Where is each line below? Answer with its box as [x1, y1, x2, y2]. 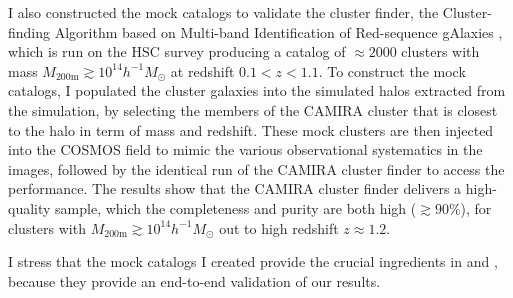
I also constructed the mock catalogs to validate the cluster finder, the [8, 2, 439, 22]
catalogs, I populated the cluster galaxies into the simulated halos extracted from [8, 80, 506, 101]
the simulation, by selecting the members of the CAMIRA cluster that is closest [8, 99, 498, 120]
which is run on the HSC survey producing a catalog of [8, 41, 346, 62]
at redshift [170, 60, 235, 81]
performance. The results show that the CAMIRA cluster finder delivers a [8, 178, 462, 199]
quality [8, 197, 51, 218]
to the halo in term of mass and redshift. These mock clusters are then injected [8, 119, 494, 140]
